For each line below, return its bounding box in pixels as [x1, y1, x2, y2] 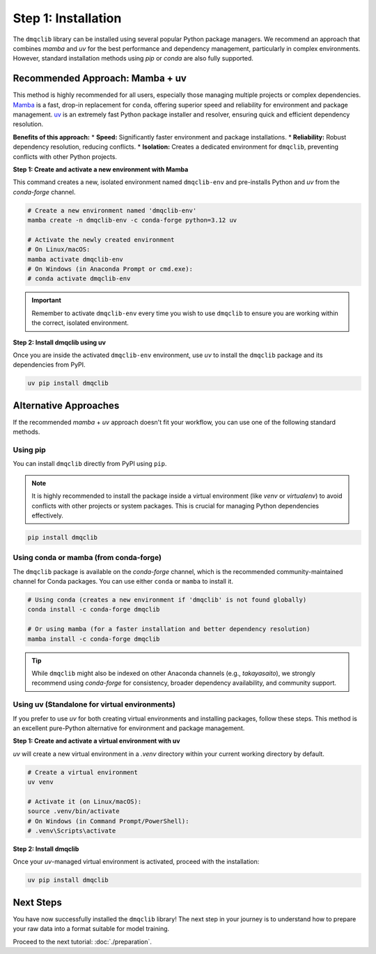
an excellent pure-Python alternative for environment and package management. [13, 724, 245, 732]
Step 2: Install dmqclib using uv [13, 338, 106, 347]
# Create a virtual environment [27, 768, 139, 776]
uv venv [27, 778, 54, 786]
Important [31, 296, 62, 305]
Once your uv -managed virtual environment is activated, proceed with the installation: [13, 858, 260, 866]
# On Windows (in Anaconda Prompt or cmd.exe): [27, 265, 193, 273]
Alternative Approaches [13, 400, 120, 411]
